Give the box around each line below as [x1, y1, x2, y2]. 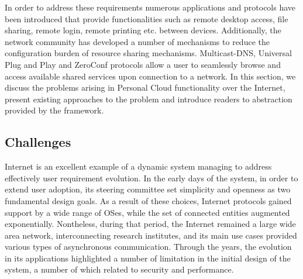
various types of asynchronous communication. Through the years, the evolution [5, 240, 292, 253]
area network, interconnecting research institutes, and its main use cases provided [5, 229, 297, 241]
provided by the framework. [5, 104, 104, 116]
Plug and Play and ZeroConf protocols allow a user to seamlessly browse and [5, 58, 281, 70]
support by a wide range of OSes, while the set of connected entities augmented [5, 206, 290, 218]
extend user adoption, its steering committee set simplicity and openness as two [5, 183, 291, 195]
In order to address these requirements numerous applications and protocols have [5, 1, 296, 13]
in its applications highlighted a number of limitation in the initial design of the [5, 252, 291, 264]
